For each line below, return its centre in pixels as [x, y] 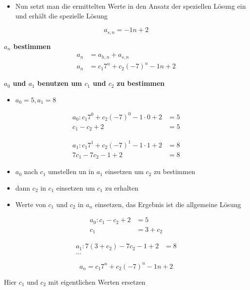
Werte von [31, 204]
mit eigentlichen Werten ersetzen [97, 282]
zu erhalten [122, 187]
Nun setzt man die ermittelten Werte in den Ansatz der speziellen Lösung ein [131, 6]
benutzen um [60, 83]
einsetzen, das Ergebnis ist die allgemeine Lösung [168, 204]
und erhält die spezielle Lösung [61, 15]
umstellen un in [71, 171]
